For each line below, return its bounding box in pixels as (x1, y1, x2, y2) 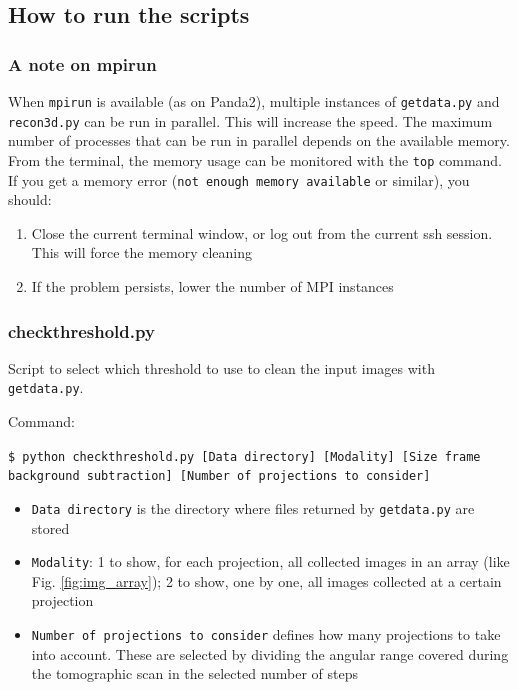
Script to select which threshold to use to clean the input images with (8, 357, 435, 378)
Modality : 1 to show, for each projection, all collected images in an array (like (31, 551, 510, 572)
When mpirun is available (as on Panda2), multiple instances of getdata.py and (8, 91, 500, 111)
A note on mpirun (8, 51, 157, 76)
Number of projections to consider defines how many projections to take (31, 624, 501, 645)
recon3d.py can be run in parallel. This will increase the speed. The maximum (8, 110, 493, 131)
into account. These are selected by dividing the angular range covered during (31, 643, 509, 664)
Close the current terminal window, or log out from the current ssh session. (31, 222, 493, 243)
